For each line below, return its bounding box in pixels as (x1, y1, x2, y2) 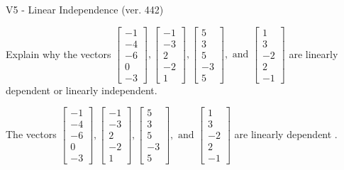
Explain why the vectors (6, 46, 111, 61)
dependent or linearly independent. (6, 82, 157, 97)
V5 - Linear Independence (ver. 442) (6, 2, 164, 16)
